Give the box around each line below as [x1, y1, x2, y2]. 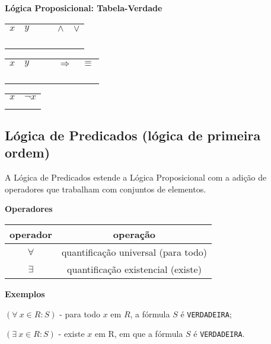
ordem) [5, 143, 50, 162]
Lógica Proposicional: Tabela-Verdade [5, 2, 162, 14]
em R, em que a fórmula [94, 327, 183, 340]
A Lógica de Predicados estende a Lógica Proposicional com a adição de [5, 171, 267, 184]
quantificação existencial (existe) [67, 262, 202, 276]
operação [113, 227, 156, 241]
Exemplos [5, 287, 45, 300]
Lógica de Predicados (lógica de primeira [5, 126, 261, 144]
